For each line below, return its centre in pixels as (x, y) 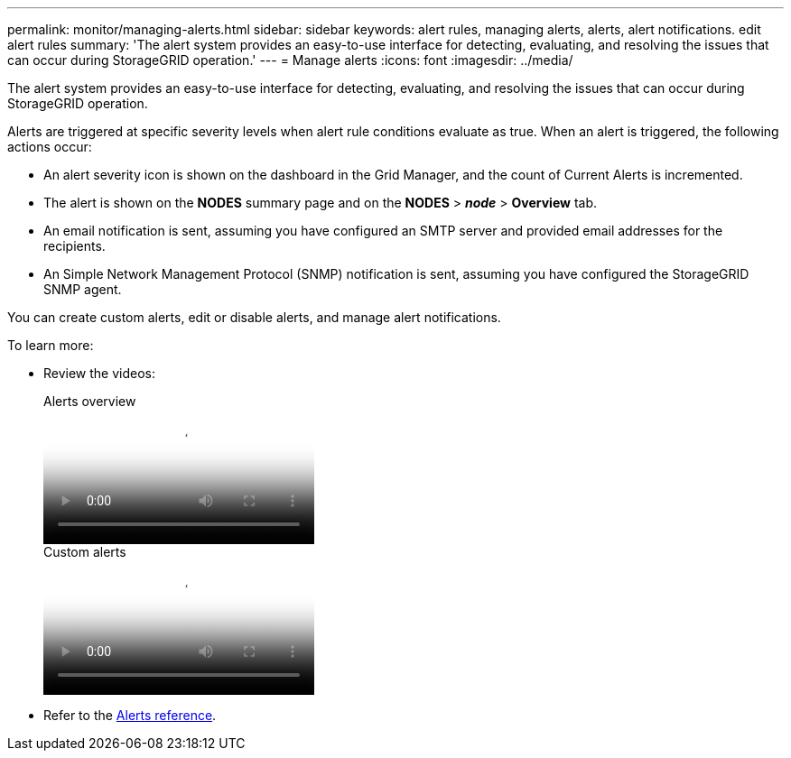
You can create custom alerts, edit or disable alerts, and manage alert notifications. (254, 317)
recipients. (74, 246)
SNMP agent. (83, 289)
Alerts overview (90, 401)
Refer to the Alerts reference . (130, 715)
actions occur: (50, 147)
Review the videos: (100, 373)
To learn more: (51, 345)
